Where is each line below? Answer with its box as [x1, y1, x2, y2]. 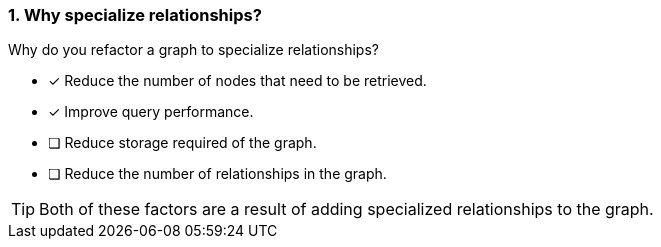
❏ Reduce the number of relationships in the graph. [48, 165, 387, 183]
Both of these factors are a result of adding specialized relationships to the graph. [39, 199, 654, 220]
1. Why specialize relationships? [8, 5, 262, 25]
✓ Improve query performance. [48, 103, 254, 121]
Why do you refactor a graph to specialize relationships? [8, 41, 379, 59]
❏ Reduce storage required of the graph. [48, 134, 317, 152]
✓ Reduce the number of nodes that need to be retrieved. [48, 72, 427, 90]
